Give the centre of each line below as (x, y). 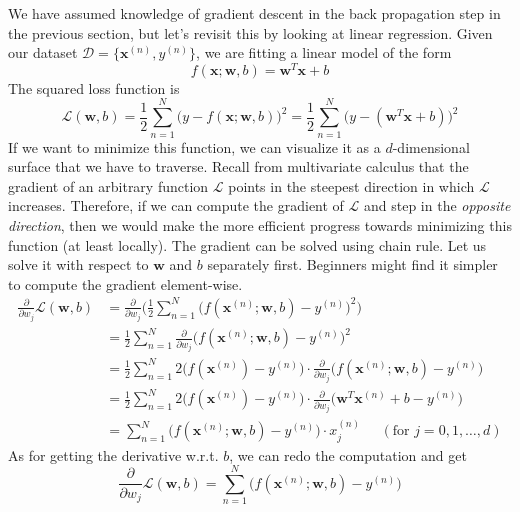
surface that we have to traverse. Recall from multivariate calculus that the (238, 166)
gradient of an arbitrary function (108, 185)
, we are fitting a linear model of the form (324, 52)
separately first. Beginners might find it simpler (352, 264)
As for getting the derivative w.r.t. (113, 454)
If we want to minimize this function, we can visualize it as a (194, 146)
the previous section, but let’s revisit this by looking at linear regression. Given (250, 32)
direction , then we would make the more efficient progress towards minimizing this (260, 224)
